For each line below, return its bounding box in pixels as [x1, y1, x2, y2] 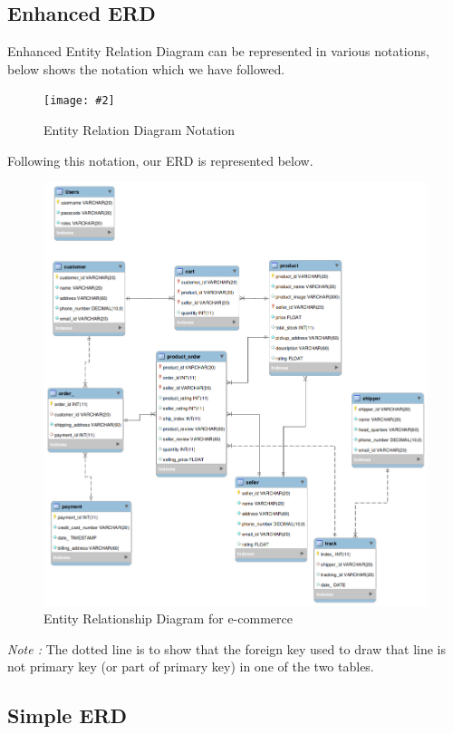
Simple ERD [7, 701, 127, 729]
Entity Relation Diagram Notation [43, 121, 236, 140]
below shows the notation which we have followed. [7, 59, 285, 78]
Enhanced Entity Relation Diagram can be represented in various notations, [7, 42, 429, 61]
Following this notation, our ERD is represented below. [7, 150, 313, 169]
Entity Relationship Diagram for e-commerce [43, 609, 293, 628]
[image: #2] [43, 94, 115, 108]
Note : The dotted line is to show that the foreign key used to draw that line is [7, 639, 446, 658]
